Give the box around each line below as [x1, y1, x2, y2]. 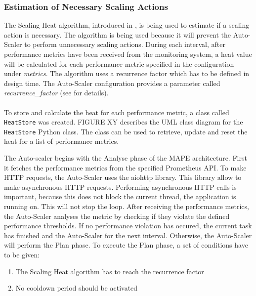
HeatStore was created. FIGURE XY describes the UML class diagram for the [4, 117, 243, 127]
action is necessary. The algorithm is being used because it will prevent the [4, 29, 231, 40]
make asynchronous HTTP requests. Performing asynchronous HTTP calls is [4, 181, 237, 192]
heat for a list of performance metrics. [4, 136, 119, 146]
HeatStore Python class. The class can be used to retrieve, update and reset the [4, 126, 248, 136]
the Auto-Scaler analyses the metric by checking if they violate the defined [4, 211, 230, 221]
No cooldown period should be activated [15, 283, 138, 293]
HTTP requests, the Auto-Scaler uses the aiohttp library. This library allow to [4, 172, 242, 182]
